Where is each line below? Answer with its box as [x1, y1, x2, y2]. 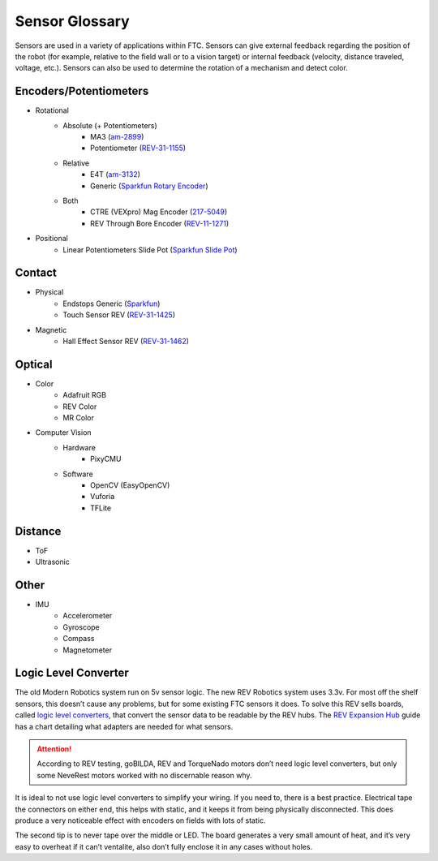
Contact [15, 266, 57, 280]
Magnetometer [62, 645, 113, 655]
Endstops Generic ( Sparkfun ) [62, 299, 161, 308]
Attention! [36, 744, 72, 754]
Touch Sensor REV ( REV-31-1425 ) [62, 310, 176, 320]
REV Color [62, 402, 97, 411]
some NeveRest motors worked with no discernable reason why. [36, 770, 252, 780]
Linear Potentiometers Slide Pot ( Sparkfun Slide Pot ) [62, 244, 238, 255]
